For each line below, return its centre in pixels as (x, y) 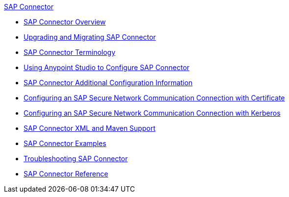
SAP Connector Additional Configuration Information (108, 83)
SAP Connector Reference (66, 174)
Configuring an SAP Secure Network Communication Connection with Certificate (154, 98)
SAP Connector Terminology (70, 52)
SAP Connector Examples (65, 143)
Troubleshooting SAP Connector (76, 159)
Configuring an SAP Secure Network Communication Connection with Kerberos (152, 113)
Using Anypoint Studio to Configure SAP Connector (107, 67)
